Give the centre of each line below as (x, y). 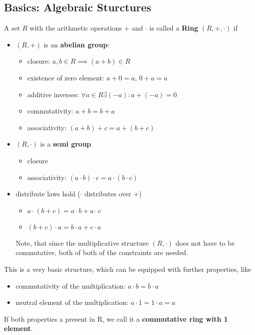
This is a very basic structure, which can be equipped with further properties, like (127, 269)
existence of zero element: (66, 77)
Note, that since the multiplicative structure (82, 242)
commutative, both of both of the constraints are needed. (102, 252)
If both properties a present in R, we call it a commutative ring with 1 (116, 318)
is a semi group (66, 144)
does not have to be (205, 242)
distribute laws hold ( (48, 194)
